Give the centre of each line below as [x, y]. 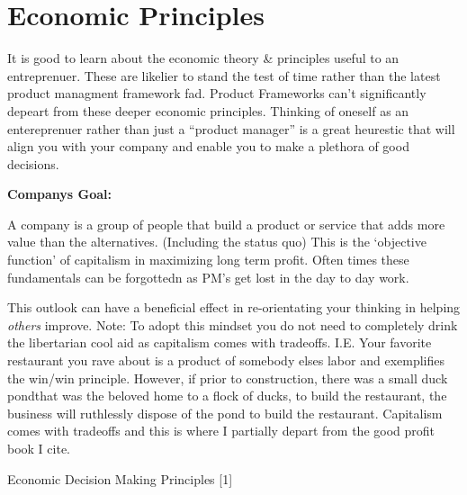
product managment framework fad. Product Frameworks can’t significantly [217, 93]
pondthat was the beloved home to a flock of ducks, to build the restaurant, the [227, 396]
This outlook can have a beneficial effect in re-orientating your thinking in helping [234, 307]
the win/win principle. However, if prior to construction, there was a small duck [228, 378]
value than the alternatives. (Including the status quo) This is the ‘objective [217, 242]
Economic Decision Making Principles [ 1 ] [120, 478]
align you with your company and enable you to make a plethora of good [208, 146]
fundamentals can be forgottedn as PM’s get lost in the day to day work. [208, 277]
